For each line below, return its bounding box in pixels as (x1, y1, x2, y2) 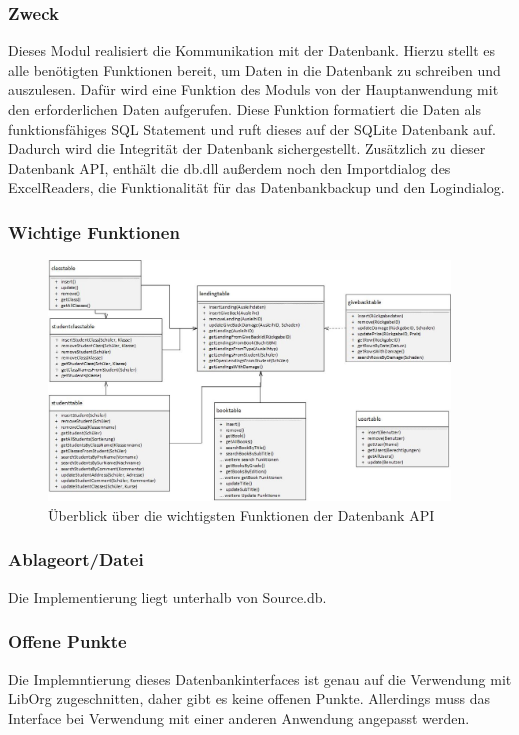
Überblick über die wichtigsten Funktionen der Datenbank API (48, 504, 435, 525)
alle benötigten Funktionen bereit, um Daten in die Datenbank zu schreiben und (8, 59, 501, 80)
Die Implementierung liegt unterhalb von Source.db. (8, 586, 327, 607)
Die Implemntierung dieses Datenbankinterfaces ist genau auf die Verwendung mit (8, 668, 512, 689)
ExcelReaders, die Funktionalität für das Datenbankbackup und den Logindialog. (8, 177, 505, 198)
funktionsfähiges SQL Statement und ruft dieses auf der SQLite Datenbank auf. (8, 118, 496, 139)
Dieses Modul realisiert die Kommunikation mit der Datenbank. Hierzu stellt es (8, 40, 496, 61)
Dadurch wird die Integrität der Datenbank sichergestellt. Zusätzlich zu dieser (8, 138, 486, 159)
